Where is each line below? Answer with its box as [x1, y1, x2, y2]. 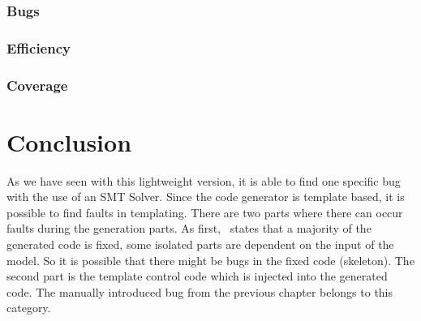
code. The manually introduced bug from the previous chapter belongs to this [6, 283, 393, 300]
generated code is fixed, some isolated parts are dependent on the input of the [6, 236, 394, 253]
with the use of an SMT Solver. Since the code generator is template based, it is [6, 188, 405, 205]
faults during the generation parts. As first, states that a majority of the [6, 220, 372, 237]
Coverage [6, 75, 68, 95]
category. [6, 299, 51, 316]
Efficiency [6, 37, 71, 58]
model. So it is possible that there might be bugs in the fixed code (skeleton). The [6, 251, 415, 268]
